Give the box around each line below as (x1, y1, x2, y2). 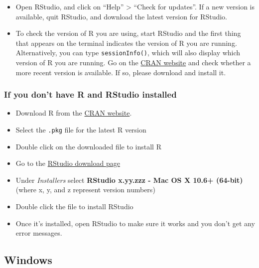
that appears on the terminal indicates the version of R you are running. (15, 37, 237, 48)
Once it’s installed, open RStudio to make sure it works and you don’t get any (15, 218, 255, 228)
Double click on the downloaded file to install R (15, 141, 161, 151)
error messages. (15, 228, 62, 238)
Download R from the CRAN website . (15, 108, 132, 118)
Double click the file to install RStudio (15, 201, 133, 212)
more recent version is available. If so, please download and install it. (15, 67, 226, 77)
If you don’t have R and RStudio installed (4, 88, 177, 101)
